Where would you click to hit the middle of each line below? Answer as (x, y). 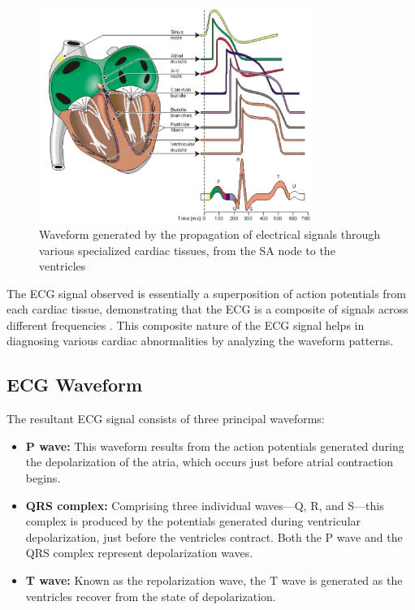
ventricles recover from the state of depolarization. (151, 596)
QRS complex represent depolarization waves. (139, 553)
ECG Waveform (75, 385)
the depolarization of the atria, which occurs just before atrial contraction (210, 462)
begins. (43, 478)
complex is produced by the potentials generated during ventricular (193, 521)
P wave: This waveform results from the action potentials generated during (215, 446)
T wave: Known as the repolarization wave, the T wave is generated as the (214, 580)
